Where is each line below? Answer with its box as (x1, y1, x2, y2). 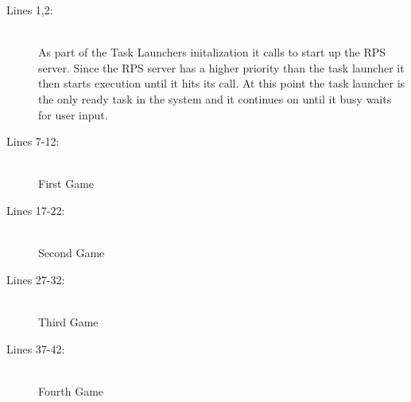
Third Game (38, 313, 99, 330)
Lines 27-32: (6, 271, 65, 287)
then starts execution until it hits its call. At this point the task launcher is (38, 75, 405, 92)
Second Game (38, 244, 105, 261)
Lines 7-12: (6, 133, 60, 150)
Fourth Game (38, 382, 104, 399)
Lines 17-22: (6, 201, 65, 218)
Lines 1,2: (6, 2, 53, 18)
